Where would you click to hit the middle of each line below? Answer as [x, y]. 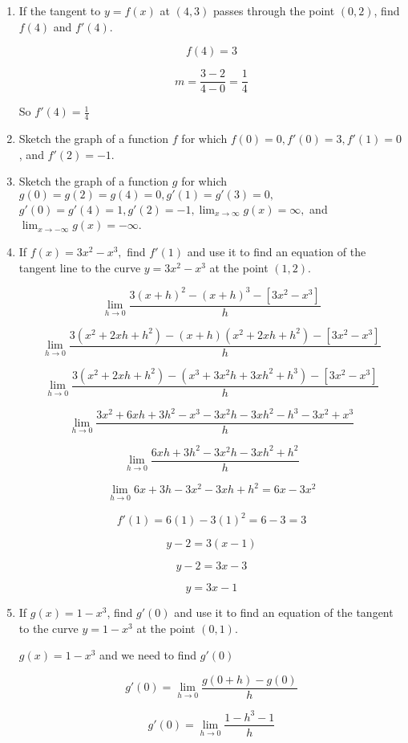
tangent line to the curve [80, 267]
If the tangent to [60, 10]
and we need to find [148, 655]
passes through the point [274, 10]
